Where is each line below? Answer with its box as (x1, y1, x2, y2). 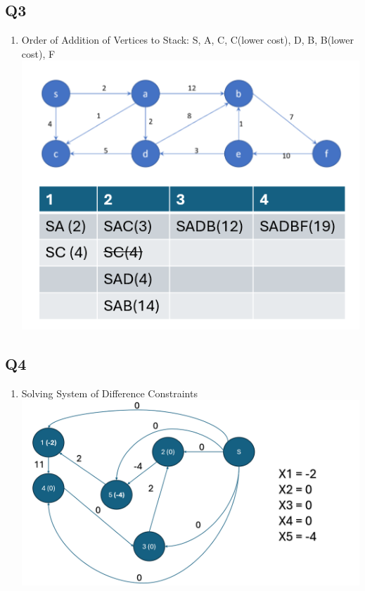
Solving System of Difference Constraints (21, 385, 198, 400)
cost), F (21, 46, 56, 61)
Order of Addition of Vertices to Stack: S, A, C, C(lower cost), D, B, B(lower (21, 32, 354, 47)
